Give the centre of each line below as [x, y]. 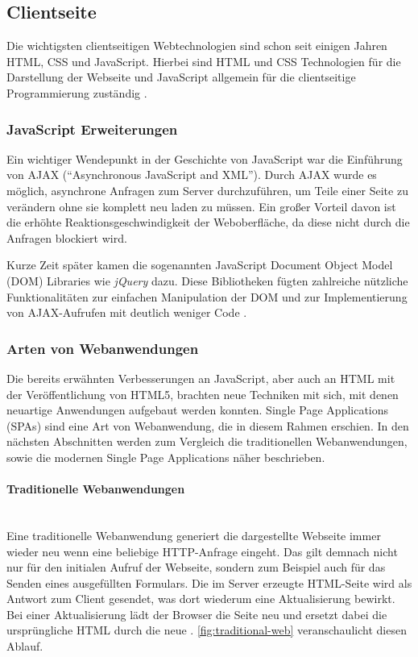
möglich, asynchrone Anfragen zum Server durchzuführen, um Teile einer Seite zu [207, 190]
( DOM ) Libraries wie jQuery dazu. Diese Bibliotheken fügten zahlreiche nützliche [207, 280]
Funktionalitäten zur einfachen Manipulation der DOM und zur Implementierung [207, 296]
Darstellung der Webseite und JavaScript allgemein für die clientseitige [181, 77]
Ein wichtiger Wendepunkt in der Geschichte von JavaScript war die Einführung [205, 158]
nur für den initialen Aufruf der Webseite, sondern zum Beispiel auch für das [196, 567]
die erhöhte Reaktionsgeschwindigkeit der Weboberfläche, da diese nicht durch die [208, 222]
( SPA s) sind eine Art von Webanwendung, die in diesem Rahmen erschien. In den [208, 425]
